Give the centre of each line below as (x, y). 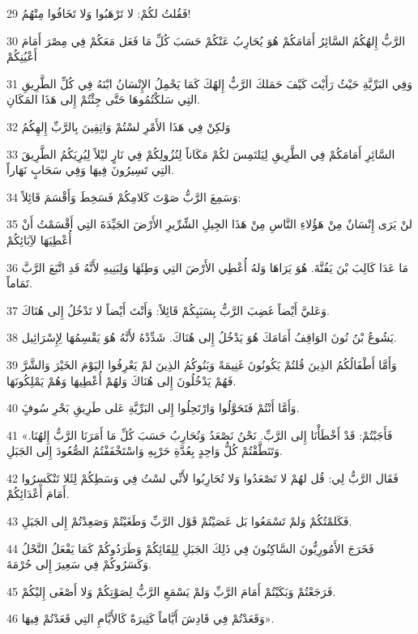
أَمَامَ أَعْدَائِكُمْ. (38, 494)
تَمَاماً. (19, 283)
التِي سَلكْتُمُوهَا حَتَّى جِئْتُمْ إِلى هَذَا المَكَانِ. (104, 99)
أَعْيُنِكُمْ (22, 56)
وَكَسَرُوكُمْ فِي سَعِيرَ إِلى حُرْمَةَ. (79, 564)
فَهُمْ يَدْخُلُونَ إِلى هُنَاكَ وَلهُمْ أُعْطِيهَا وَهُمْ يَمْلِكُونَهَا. (122, 380)
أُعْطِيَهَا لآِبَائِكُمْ (39, 239)
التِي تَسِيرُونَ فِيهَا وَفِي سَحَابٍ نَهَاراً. (90, 170)
